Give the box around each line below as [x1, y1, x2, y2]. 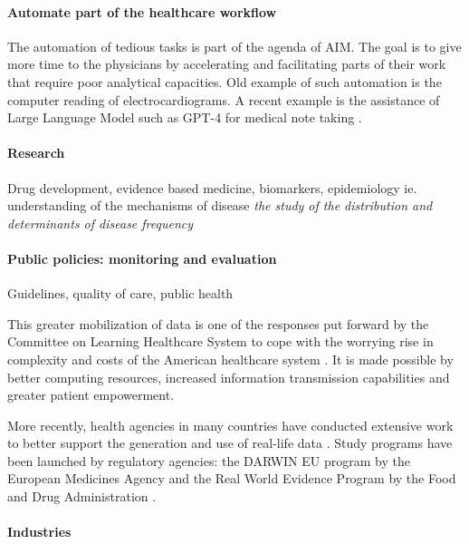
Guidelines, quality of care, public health [7, 284, 234, 303]
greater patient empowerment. [7, 385, 175, 404]
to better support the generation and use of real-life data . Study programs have [7, 433, 453, 452]
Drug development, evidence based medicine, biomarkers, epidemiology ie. [7, 178, 417, 197]
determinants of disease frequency [7, 213, 194, 232]
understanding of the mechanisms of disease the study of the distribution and [7, 196, 433, 215]
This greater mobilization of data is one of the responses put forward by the [7, 314, 429, 333]
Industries [7, 522, 72, 541]
